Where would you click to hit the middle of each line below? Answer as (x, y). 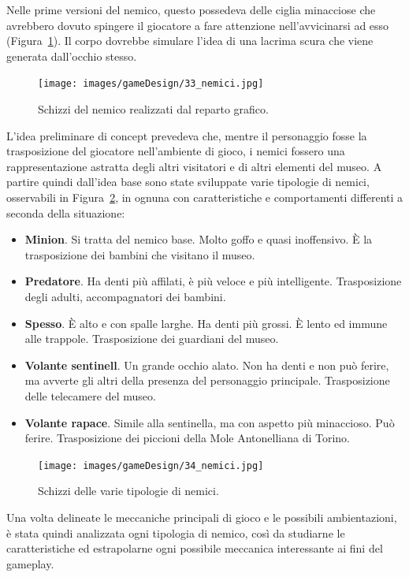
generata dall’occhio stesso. (72, 56)
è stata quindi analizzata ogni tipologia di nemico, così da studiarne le (176, 532)
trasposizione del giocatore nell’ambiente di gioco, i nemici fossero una (176, 151)
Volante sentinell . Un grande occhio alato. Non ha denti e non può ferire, (207, 365)
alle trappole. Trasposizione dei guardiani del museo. (152, 339)
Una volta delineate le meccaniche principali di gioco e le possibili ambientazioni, (202, 517)
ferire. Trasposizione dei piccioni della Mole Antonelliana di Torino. (187, 438)
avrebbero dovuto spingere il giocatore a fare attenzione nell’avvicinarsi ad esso (198, 25)
